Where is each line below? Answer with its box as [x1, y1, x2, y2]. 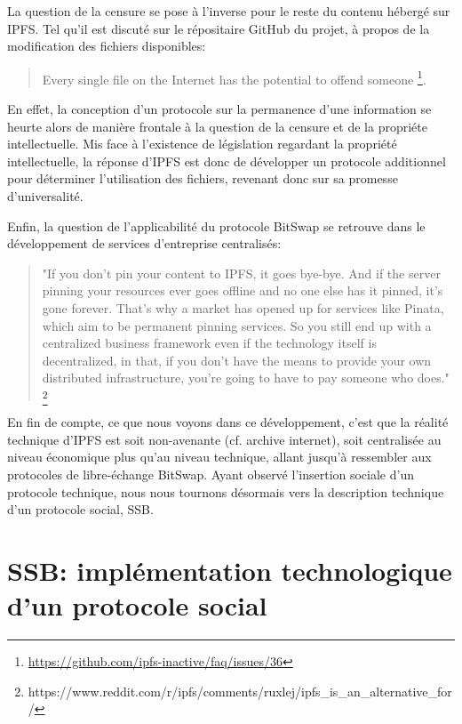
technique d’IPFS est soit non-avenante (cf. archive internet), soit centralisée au [7, 430, 442, 448]
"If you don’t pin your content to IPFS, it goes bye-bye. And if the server [42, 263, 441, 282]
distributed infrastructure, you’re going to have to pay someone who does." [42, 368, 450, 387]
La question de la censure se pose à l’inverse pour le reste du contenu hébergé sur [7, 2, 450, 20]
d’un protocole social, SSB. [7, 500, 154, 519]
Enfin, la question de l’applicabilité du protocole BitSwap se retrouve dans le [7, 216, 426, 235]
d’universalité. [7, 187, 84, 205]
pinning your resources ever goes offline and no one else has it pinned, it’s [42, 281, 443, 300]
